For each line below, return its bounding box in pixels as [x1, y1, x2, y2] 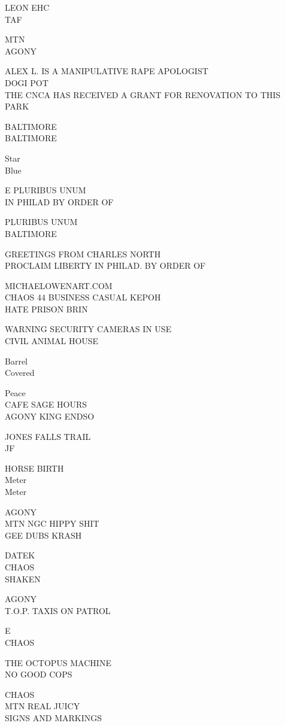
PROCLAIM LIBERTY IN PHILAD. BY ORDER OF [5, 259, 206, 272]
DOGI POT [5, 76, 48, 89]
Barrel [5, 354, 28, 367]
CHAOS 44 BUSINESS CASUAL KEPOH [5, 291, 161, 303]
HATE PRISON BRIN [5, 302, 88, 315]
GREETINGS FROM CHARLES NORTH [5, 247, 161, 260]
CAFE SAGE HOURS [5, 398, 87, 411]
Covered [5, 366, 35, 379]
